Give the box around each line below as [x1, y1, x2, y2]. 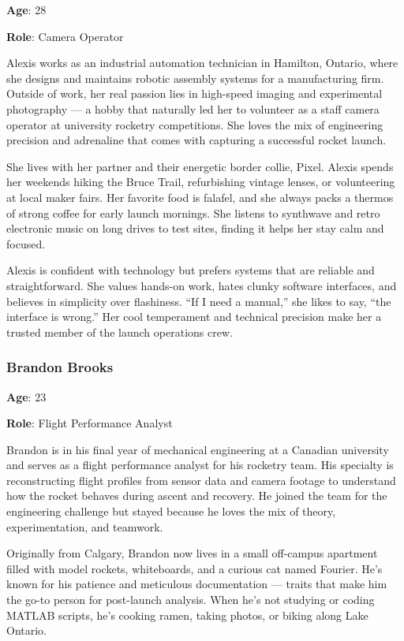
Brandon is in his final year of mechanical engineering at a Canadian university [6, 441, 389, 457]
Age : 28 [6, 2, 47, 17]
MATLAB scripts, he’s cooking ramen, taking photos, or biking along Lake [6, 606, 368, 623]
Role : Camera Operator [6, 28, 124, 44]
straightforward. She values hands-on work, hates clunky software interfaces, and [6, 277, 397, 293]
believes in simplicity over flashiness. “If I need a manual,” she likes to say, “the [6, 293, 391, 309]
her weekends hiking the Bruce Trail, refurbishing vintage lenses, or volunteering [6, 173, 395, 190]
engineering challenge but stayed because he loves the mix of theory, [6, 503, 336, 520]
